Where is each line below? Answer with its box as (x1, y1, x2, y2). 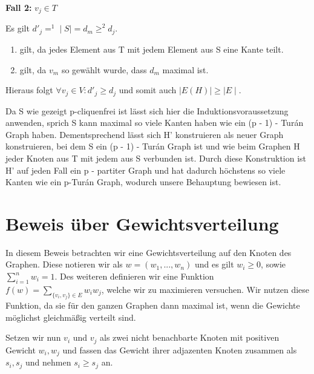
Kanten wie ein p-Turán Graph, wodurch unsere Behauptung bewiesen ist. (5, 176, 281, 188)
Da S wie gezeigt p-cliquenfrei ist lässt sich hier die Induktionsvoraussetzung (5, 104, 289, 117)
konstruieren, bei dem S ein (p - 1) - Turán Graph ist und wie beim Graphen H (5, 140, 300, 153)
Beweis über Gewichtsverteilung (5, 211, 279, 235)
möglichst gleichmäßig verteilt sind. (5, 310, 136, 323)
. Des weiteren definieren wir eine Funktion (54, 270, 214, 283)
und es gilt (194, 258, 234, 271)
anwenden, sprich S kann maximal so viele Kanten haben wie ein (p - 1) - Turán (5, 116, 304, 129)
